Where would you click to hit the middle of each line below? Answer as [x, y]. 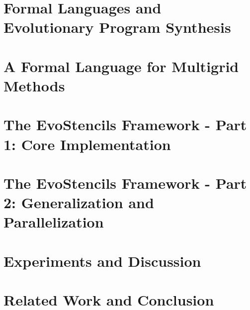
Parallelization [54, 222]
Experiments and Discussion [102, 261]
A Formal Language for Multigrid [121, 66]
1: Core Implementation [87, 144]
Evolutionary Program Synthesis [117, 27]
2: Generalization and [79, 202]
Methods [34, 85]
